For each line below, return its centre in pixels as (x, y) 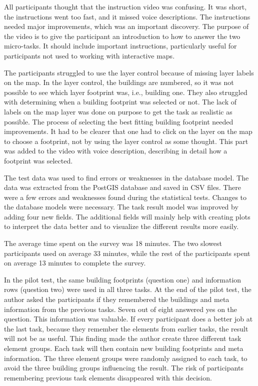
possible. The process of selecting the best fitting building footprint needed (119, 121)
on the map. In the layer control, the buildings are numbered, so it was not (119, 82)
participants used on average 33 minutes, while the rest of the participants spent (127, 253)
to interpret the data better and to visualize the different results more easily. (121, 226)
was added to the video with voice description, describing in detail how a (116, 151)
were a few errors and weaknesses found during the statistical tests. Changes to (125, 197)
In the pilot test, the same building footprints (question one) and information (123, 279)
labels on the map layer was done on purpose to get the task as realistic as (118, 111)
